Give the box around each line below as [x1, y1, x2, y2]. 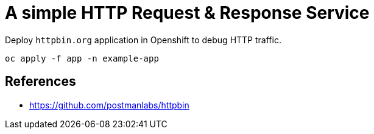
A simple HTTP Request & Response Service [5, 2, 370, 23]
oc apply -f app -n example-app [5, 53, 159, 63]
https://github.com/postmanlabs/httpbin [29, 99, 189, 110]
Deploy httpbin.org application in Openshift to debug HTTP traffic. [5, 34, 281, 45]
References [5, 74, 76, 90]
